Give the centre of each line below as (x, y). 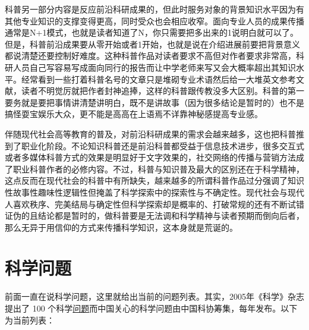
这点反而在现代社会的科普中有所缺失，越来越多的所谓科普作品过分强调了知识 (154, 180)
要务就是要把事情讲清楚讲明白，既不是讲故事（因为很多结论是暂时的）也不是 (154, 102)
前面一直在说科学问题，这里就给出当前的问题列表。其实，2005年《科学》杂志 (154, 296)
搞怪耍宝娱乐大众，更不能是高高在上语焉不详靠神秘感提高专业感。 (134, 114)
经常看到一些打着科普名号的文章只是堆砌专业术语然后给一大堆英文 (150, 79)
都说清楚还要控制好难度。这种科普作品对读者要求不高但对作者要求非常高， (150, 56)
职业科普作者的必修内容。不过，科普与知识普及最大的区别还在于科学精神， (158, 169)
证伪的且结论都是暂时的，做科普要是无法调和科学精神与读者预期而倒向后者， (154, 216)
